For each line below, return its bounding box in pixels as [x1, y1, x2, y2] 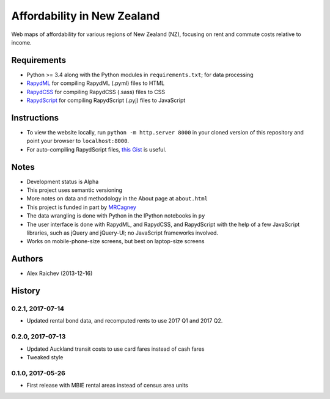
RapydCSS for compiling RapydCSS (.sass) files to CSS [26, 88, 166, 95]
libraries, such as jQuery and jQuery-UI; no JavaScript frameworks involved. [26, 229, 219, 236]
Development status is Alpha [26, 178, 99, 185]
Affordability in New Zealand [11, 9, 160, 23]
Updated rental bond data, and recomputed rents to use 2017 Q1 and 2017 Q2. [26, 317, 223, 324]
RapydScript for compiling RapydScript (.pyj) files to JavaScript [26, 97, 186, 104]
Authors [11, 254, 43, 264]
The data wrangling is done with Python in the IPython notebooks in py [26, 212, 205, 219]
